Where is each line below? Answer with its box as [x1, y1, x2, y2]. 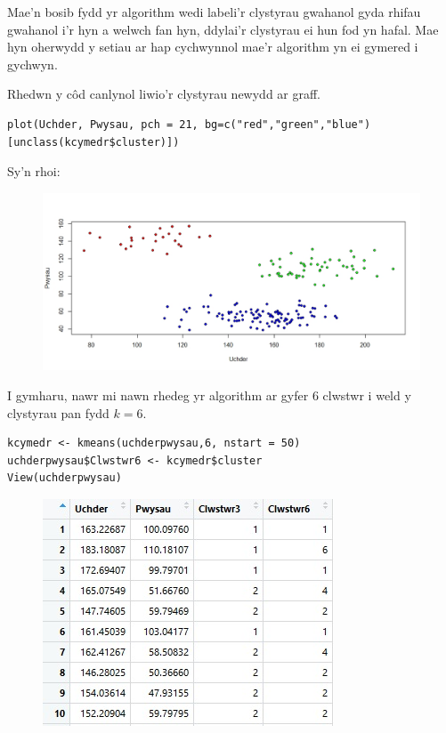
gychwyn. [7, 54, 58, 73]
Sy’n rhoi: [7, 162, 61, 181]
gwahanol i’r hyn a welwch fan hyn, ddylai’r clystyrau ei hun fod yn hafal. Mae [7, 20, 439, 38]
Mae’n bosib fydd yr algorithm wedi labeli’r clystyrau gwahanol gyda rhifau [7, 3, 421, 20]
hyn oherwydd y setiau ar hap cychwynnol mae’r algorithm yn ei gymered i [7, 37, 418, 56]
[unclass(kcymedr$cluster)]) [7, 135, 180, 149]
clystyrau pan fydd [7, 403, 109, 422]
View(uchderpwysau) [7, 471, 122, 485]
